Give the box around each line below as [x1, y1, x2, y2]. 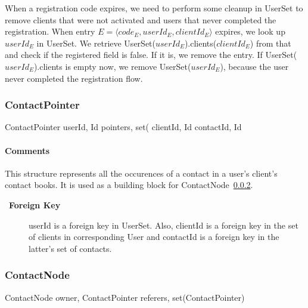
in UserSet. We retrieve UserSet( [36, 36, 155, 49]
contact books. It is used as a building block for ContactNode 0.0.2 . [5, 178, 253, 191]
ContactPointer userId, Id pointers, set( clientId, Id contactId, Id [5, 121, 242, 133]
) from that [250, 36, 291, 49]
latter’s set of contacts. [29, 242, 112, 254]
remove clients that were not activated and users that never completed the [5, 13, 276, 26]
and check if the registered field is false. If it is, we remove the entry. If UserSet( [5, 48, 297, 61]
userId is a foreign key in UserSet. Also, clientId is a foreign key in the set [29, 218, 298, 231]
